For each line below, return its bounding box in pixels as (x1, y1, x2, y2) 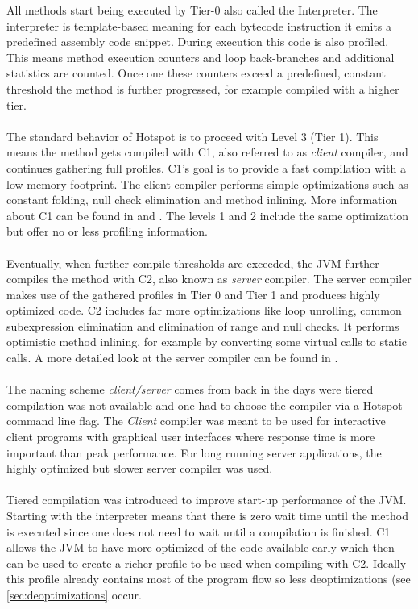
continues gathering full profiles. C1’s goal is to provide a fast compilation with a (6, 159, 406, 176)
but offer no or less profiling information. (6, 223, 209, 240)
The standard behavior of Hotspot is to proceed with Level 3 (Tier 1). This (6, 127, 379, 144)
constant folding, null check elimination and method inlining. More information (6, 191, 398, 208)
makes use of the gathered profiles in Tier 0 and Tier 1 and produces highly (6, 286, 380, 302)
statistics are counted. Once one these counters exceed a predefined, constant (6, 65, 387, 81)
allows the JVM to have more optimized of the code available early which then (6, 539, 395, 556)
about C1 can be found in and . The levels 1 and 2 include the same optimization (6, 206, 409, 223)
